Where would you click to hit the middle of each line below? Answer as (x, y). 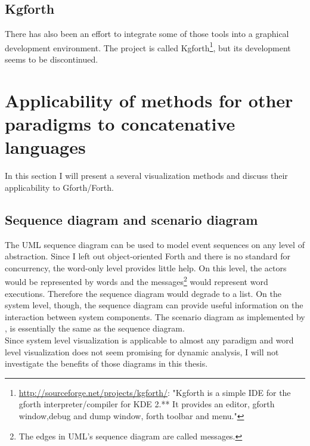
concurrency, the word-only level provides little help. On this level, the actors (146, 267)
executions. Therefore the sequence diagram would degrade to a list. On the (143, 293)
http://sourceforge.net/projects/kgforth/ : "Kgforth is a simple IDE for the (155, 392)
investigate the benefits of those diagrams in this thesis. (106, 363)
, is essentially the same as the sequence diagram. (95, 328)
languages (45, 147)
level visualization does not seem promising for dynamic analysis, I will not (142, 351)
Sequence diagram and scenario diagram (131, 219)
